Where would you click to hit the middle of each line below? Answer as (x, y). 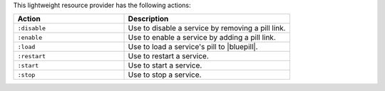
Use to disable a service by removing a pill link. (207, 28)
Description (148, 19)
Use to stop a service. (165, 75)
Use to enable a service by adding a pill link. (202, 38)
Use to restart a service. (169, 56)
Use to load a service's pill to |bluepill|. (193, 47)
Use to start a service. (165, 65)
